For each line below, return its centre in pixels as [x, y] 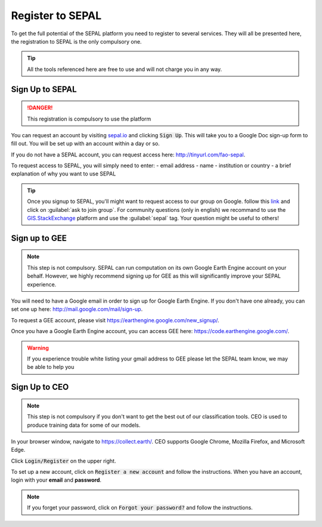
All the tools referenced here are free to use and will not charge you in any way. [125, 69]
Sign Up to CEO [40, 387]
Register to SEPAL [56, 16]
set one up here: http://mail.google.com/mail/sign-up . [77, 309]
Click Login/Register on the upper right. [64, 461]
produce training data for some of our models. [84, 425]
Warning [38, 348]
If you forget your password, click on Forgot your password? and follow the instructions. [140, 508]
